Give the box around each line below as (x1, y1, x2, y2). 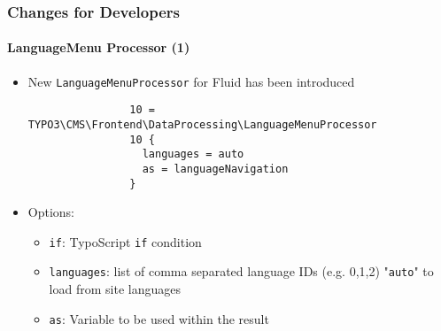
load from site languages (49, 280, 181, 298)
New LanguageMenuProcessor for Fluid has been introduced (27, 72, 355, 90)
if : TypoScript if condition (49, 232, 202, 250)
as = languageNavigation (142, 162, 289, 175)
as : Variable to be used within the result (49, 309, 269, 327)
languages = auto (142, 148, 244, 161)
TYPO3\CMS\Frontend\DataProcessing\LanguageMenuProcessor (27, 118, 377, 131)
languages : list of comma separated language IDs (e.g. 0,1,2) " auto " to (49, 262, 434, 281)
